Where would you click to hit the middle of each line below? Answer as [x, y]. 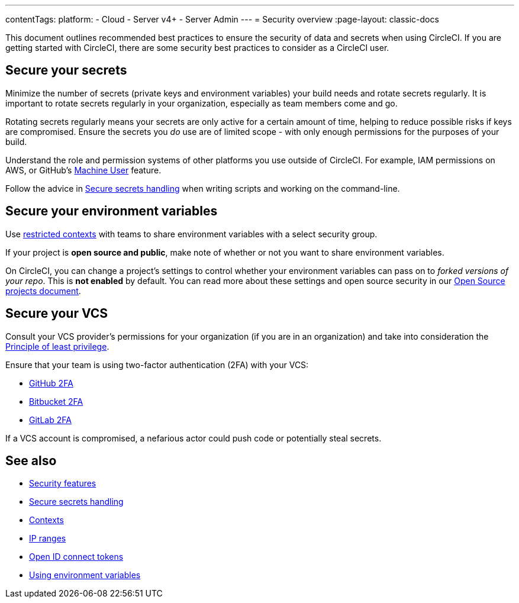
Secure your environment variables [112, 211]
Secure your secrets [66, 70]
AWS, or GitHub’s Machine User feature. [83, 170]
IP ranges [48, 538]
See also [31, 460]
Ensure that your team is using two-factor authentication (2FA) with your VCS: [157, 365]
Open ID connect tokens [76, 557]
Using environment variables [85, 575]
